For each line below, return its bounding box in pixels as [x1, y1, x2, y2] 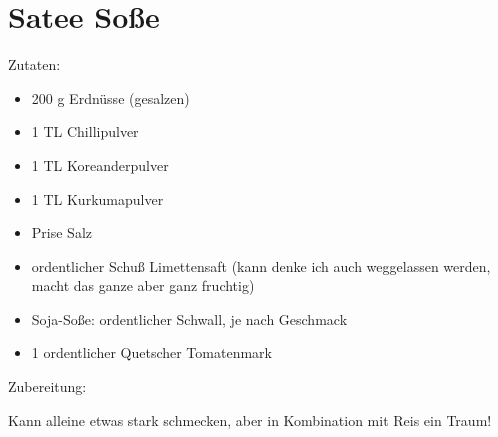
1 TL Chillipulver [31, 121, 139, 142]
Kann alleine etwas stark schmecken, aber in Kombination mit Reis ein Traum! [8, 409, 492, 430]
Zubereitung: [8, 376, 87, 397]
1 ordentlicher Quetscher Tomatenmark [31, 342, 272, 363]
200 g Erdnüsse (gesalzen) [31, 87, 190, 108]
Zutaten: [8, 54, 61, 75]
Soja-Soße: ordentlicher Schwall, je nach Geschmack [31, 308, 348, 329]
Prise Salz [31, 222, 92, 243]
